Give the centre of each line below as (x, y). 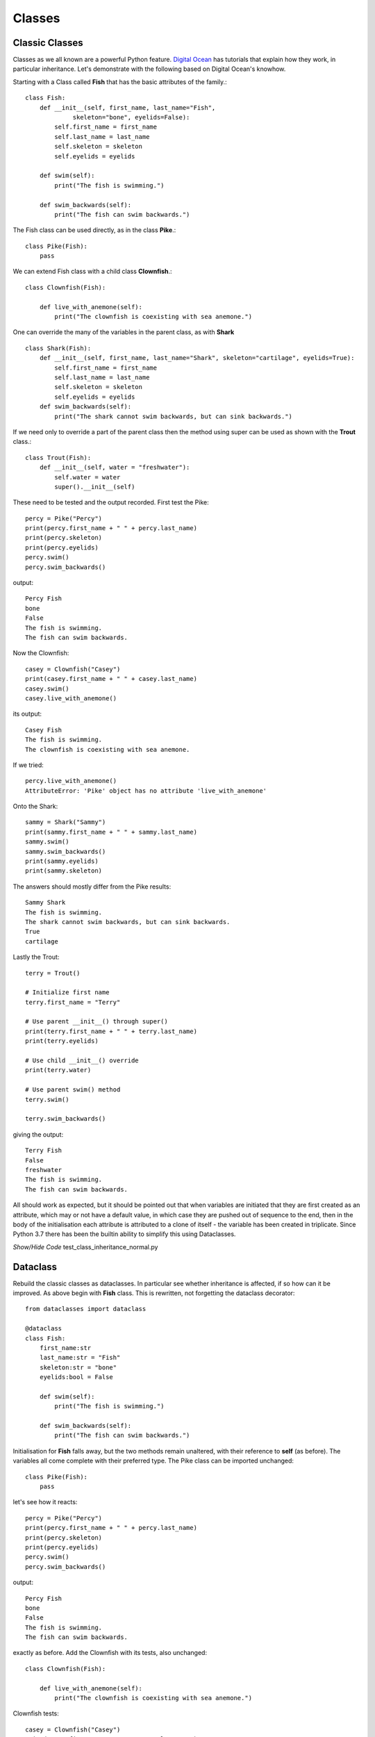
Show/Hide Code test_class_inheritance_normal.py (85, 1246)
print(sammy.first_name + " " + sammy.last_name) (111, 832)
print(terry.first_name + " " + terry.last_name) (111, 1031)
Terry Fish (44, 1151)
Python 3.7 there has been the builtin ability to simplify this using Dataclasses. (124, 1234)
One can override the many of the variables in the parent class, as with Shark (124, 332)
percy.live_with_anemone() (71, 781)
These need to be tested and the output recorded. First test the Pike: (111, 502)
